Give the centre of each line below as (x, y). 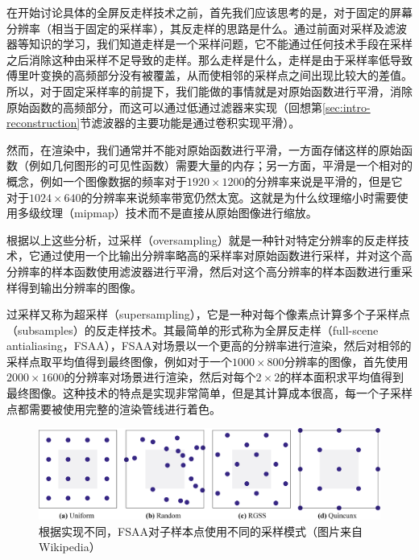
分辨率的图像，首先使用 (346, 361)
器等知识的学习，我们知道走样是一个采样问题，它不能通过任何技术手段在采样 (209, 44)
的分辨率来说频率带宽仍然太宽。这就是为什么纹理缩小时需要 (239, 197)
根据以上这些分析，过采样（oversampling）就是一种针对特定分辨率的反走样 (202, 239)
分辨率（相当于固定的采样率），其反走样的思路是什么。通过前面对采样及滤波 (207, 28)
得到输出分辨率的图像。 (79, 287)
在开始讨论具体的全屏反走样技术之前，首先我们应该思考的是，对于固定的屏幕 (209, 12)
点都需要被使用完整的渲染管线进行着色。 (114, 408)
